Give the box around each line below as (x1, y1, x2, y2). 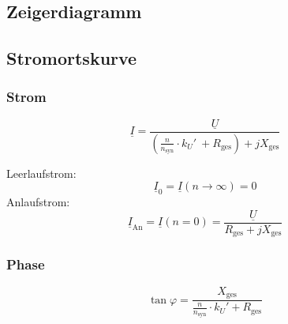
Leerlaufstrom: (6, 164, 77, 181)
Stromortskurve (6, 46, 137, 70)
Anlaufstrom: (6, 194, 70, 210)
